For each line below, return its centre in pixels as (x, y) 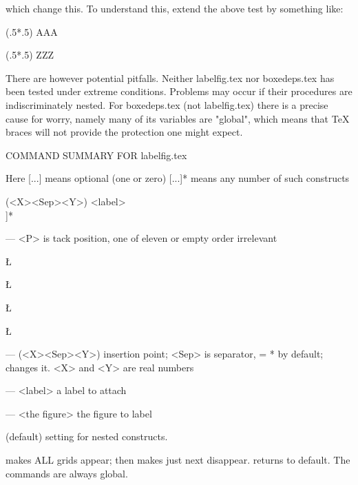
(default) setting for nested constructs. (87, 436)
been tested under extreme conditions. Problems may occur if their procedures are (179, 91)
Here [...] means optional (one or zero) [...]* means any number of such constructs (178, 178)
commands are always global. (67, 473)
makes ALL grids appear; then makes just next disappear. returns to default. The (178, 460)
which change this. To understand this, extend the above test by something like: (175, 8)
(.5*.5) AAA (32, 31)
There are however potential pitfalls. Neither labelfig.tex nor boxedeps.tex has (170, 78)
